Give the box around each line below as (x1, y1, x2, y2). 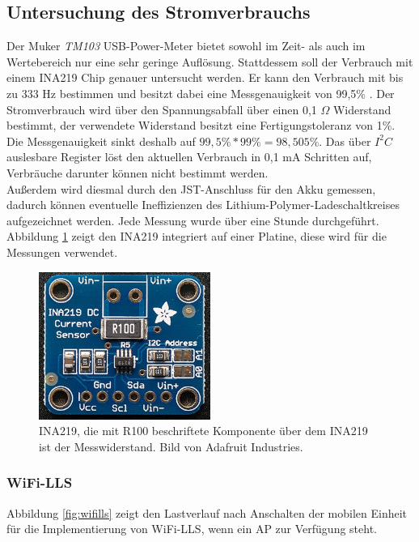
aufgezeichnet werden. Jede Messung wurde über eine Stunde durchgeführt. (6, 211, 379, 228)
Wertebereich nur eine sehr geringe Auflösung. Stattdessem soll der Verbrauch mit (6, 53, 413, 70)
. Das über (319, 132, 371, 149)
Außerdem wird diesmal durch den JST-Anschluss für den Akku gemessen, (6, 180, 376, 197)
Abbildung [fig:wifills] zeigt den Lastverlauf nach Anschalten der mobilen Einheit (6, 504, 408, 521)
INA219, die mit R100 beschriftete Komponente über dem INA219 (39, 422, 368, 439)
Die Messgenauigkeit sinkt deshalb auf (6, 132, 196, 149)
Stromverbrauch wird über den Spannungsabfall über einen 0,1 (6, 100, 317, 117)
